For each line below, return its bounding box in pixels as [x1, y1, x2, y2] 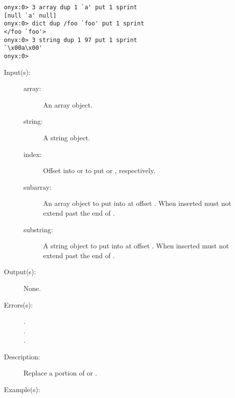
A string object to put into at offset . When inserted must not [43, 241, 229, 251]
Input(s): [4, 66, 31, 77]
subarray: [23, 181, 51, 192]
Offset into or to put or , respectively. [43, 165, 156, 176]
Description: [4, 351, 40, 361]
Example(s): [4, 384, 40, 395]
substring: [23, 224, 53, 234]
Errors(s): [4, 299, 33, 310]
